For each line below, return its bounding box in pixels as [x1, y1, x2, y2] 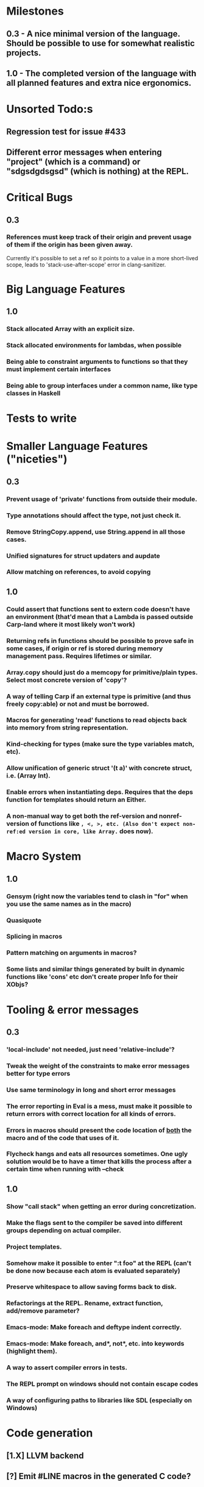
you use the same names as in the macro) [6, 900, 132, 908]
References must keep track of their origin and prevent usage [6, 233, 192, 241]
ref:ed [6, 828, 26, 836]
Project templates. [6, 1242, 62, 1251]
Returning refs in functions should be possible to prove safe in [6, 636, 194, 645]
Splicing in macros [6, 932, 63, 941]
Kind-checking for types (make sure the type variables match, [6, 740, 195, 748]
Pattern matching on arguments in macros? [6, 949, 137, 957]
